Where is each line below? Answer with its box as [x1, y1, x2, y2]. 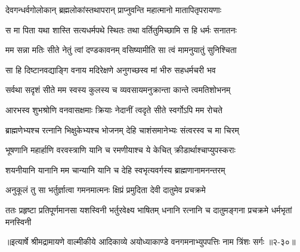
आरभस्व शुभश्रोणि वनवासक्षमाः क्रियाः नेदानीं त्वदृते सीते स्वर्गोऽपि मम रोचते [5, 103, 222, 116]
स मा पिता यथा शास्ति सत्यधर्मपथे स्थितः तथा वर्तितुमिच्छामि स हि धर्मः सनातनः [5, 23, 237, 36]
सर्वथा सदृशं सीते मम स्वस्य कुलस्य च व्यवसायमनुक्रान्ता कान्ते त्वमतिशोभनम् [5, 83, 231, 96]
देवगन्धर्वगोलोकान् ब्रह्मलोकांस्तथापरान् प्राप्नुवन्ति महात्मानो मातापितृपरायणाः [5, 4, 222, 15]
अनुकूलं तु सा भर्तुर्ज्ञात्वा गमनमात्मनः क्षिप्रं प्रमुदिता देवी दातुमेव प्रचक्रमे [5, 183, 206, 196]
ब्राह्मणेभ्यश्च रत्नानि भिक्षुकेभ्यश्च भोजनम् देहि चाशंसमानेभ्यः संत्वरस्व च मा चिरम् [5, 123, 239, 136]
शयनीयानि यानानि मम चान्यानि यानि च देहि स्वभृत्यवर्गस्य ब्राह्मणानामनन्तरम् [5, 163, 225, 176]
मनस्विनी [5, 215, 32, 228]
